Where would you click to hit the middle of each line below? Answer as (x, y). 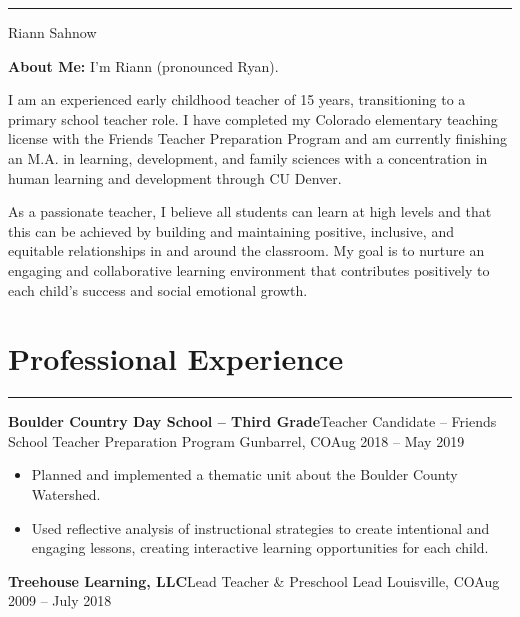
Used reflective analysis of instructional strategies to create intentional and (260, 527)
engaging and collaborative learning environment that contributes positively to (249, 269)
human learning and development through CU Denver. (175, 177)
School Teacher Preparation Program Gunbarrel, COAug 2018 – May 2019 (236, 440)
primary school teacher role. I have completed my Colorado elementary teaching (253, 118)
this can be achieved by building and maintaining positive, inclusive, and (231, 230)
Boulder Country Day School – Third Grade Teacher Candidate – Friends (252, 421)
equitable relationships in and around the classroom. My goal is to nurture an (246, 250)
